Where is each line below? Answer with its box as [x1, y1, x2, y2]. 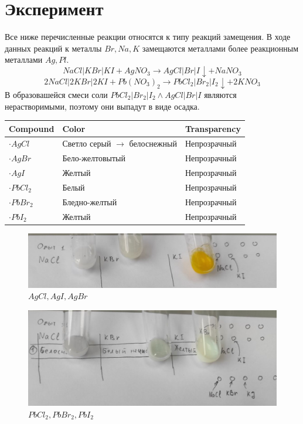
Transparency [185, 122, 241, 134]
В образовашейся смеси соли [5, 88, 108, 100]
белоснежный [129, 137, 177, 150]
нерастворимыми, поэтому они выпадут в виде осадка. [5, 100, 200, 112]
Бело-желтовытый [62, 152, 125, 164]
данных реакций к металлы [5, 42, 102, 54]
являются [204, 88, 237, 100]
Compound [9, 122, 55, 134]
